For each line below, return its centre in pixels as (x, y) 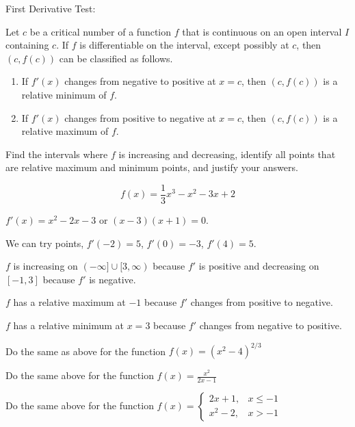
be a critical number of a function (101, 31)
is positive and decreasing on (259, 266)
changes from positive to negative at (140, 117)
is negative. (113, 279)
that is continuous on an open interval (262, 31)
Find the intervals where (57, 154)
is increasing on (45, 266)
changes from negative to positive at (140, 81)
